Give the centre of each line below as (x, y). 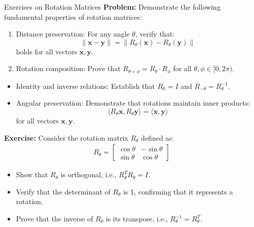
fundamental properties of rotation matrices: (73, 17)
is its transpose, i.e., (137, 219)
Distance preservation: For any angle (73, 34)
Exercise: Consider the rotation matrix (66, 137)
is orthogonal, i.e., (88, 174)
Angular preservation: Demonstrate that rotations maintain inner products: (133, 103)
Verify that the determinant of (63, 191)
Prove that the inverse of (55, 219)
